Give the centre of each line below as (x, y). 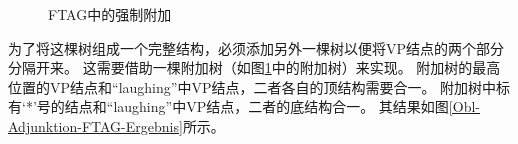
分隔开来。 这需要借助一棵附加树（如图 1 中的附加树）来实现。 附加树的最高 (254, 67)
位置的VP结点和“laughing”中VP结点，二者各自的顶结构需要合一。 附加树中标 (259, 86)
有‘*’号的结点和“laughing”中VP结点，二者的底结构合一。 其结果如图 (228, 106)
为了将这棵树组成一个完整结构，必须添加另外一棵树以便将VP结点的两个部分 (256, 47)
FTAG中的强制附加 (110, 14)
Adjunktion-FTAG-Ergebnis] (95, 125)
